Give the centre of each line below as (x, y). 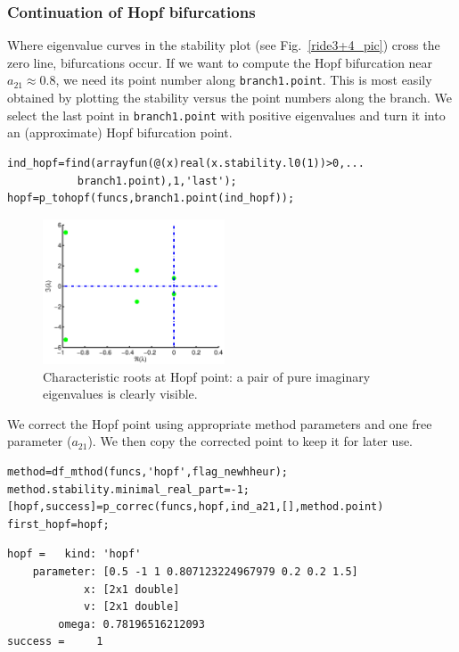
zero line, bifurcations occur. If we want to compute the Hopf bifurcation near (220, 62)
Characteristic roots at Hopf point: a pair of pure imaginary (207, 376)
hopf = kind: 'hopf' (74, 554)
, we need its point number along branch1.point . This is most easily (244, 80)
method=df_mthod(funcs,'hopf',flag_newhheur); (148, 471)
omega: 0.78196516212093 (131, 624)
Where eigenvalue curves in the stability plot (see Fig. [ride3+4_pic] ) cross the (224, 45)
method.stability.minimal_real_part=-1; (129, 489)
